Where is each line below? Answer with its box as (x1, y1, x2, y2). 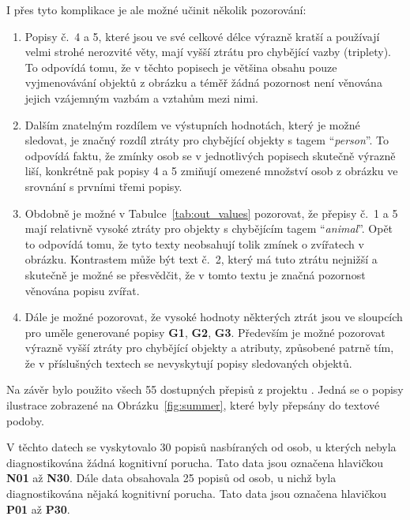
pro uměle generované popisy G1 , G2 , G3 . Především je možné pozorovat (24, 324, 386, 340)
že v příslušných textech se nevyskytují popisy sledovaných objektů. (24, 354, 352, 371)
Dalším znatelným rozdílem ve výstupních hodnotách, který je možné (24, 116, 360, 133)
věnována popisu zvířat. (24, 282, 140, 298)
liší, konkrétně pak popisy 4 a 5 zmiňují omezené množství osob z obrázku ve (24, 163, 398, 179)
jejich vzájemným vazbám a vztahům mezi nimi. (24, 89, 258, 106)
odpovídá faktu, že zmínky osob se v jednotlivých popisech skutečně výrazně (24, 147, 396, 163)
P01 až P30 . (6, 500, 70, 517)
